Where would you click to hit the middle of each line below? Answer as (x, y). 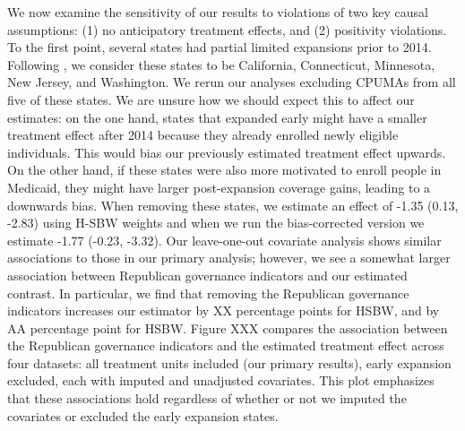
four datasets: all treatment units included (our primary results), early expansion (229, 362)
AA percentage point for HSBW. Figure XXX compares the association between (228, 328)
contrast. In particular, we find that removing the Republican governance (208, 293)
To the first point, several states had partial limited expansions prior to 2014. (220, 47)
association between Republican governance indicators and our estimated (207, 275)
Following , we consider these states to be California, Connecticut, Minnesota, (221, 64)
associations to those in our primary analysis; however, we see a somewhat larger (229, 258)
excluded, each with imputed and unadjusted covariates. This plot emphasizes (221, 380)
